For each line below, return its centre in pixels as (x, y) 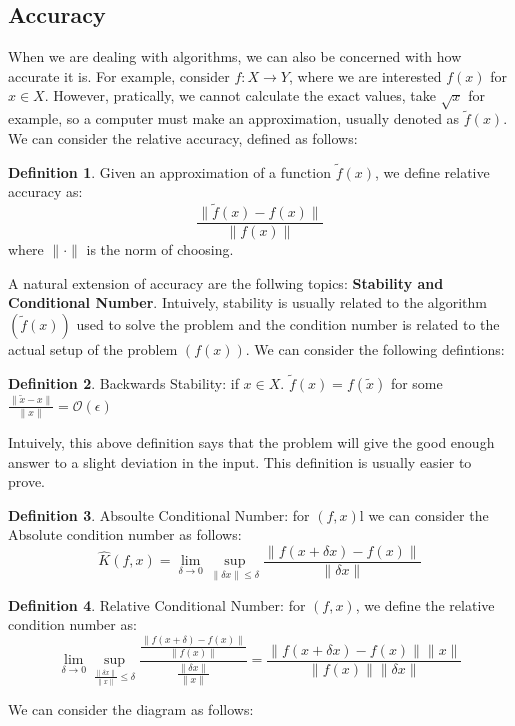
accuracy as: (45, 191)
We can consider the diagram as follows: (131, 709)
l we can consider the (424, 514)
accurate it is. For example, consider (119, 75)
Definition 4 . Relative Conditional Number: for (157, 604)
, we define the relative (425, 604)
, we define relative (432, 171)
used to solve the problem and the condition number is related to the (288, 324)
